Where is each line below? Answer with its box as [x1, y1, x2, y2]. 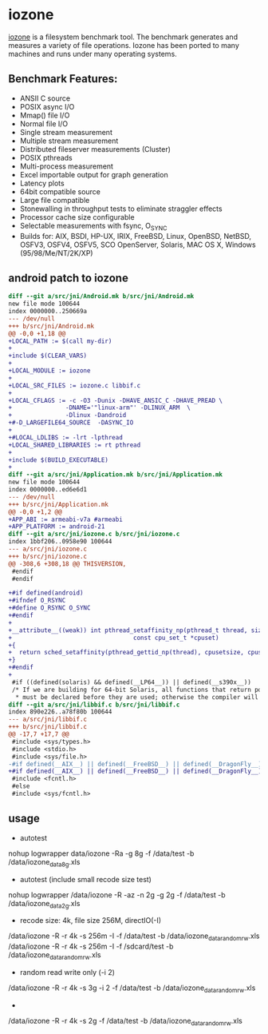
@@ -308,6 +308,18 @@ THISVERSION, [8, 559, 127, 568]
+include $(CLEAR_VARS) [8, 352, 88, 360]
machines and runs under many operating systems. [8, 49, 177, 58]
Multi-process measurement [19, 161, 114, 171]
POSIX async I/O [19, 101, 75, 111]
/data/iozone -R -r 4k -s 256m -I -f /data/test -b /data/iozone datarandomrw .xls [8, 931, 261, 943]
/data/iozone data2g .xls [8, 898, 81, 910]
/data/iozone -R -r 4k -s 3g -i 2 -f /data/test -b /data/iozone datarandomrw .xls [8, 983, 256, 994]
